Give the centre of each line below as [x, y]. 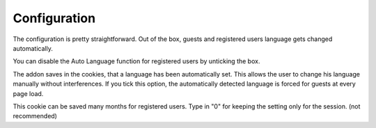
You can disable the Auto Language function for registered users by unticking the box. [136, 61]
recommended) [35, 116]
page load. [28, 93]
